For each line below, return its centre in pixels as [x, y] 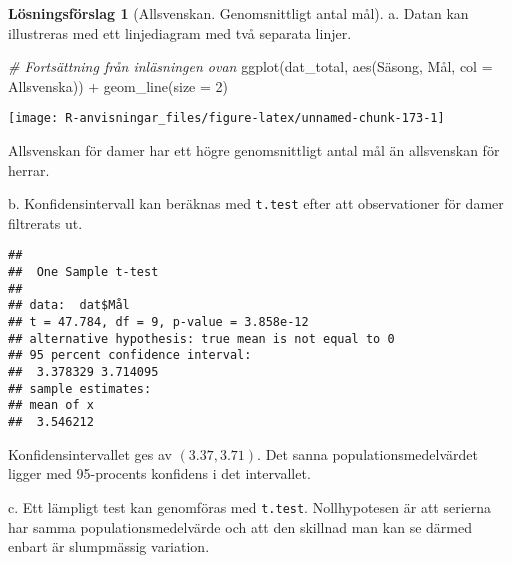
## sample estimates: [80, 388]
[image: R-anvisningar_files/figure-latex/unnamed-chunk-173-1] [226, 118]
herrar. [29, 169]
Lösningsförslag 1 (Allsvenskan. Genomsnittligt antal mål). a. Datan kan [238, 13]
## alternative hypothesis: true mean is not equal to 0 [201, 338]
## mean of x [51, 405]
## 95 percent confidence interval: [130, 355]
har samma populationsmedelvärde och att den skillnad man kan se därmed [240, 526]
